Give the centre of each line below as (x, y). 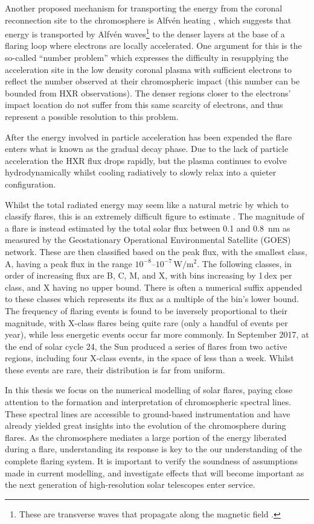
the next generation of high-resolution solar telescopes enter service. (130, 485)
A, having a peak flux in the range (69, 263)
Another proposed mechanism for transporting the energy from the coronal (144, 8)
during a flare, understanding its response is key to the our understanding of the (153, 449)
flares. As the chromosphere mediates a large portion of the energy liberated (146, 437)
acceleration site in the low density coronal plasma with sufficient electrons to (148, 69)
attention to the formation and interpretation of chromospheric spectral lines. (148, 402)
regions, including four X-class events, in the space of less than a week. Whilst (149, 358)
